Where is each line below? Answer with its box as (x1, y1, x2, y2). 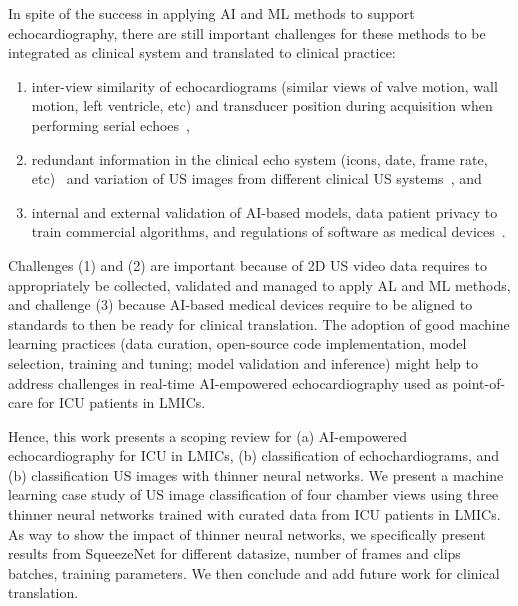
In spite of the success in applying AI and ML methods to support (8, 3, 415, 23)
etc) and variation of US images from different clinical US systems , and (31, 168, 482, 189)
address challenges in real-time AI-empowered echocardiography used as (8, 372, 448, 393)
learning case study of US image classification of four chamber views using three (8, 484, 499, 505)
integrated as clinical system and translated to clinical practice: (8, 42, 396, 63)
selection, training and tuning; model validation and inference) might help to (8, 352, 478, 373)
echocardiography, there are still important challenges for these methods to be (8, 22, 486, 43)
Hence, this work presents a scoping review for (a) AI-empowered (8, 425, 408, 446)
